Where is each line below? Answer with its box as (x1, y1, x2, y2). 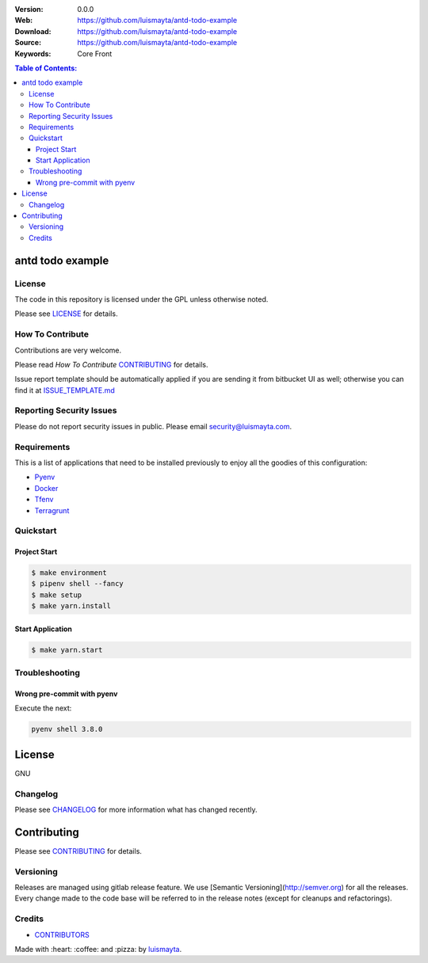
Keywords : (14, 48, 52, 59)
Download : (14, 26, 52, 36)
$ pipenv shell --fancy (31, 579, 124, 588)
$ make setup (31, 590, 82, 599)
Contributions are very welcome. (14, 345, 122, 355)
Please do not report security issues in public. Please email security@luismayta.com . (14, 421, 292, 431)
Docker (34, 483, 59, 493)
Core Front (77, 48, 113, 59)
